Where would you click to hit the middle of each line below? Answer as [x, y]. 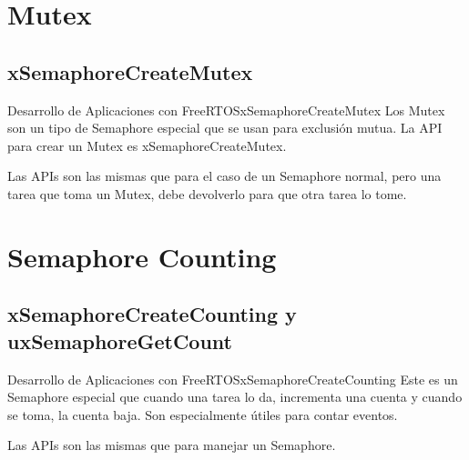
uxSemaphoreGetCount [120, 340]
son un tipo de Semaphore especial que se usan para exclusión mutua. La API [225, 128]
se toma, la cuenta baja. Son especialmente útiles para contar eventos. [203, 414]
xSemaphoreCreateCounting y [152, 314]
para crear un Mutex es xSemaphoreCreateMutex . [147, 145]
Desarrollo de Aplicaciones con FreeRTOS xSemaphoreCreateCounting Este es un [233, 379]
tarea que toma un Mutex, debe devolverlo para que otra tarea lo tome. [207, 193]
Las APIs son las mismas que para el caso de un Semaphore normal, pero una [224, 176]
